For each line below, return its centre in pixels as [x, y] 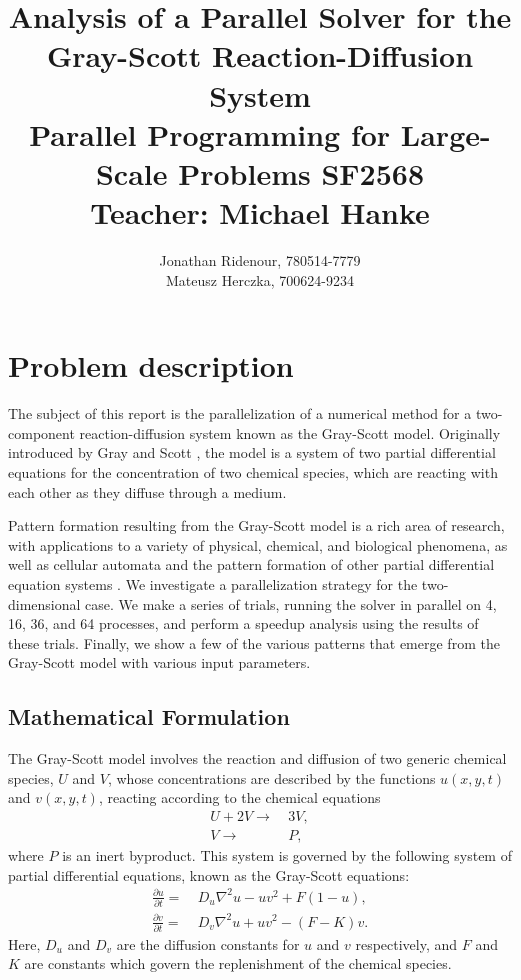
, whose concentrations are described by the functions [271, 777]
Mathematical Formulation [149, 716]
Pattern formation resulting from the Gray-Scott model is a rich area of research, [256, 525]
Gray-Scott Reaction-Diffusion [260, 55]
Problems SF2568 [301, 172]
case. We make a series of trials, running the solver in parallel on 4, [291, 603]
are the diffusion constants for [208, 943]
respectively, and [406, 943]
